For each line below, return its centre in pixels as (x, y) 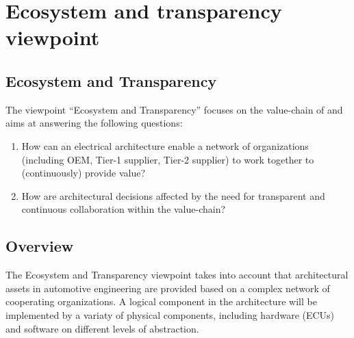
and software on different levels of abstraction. (102, 328)
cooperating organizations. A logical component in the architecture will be (161, 301)
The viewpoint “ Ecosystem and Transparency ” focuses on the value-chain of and (174, 109)
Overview (40, 246)
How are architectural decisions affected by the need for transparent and (173, 195)
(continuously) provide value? (83, 173)
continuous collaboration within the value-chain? (124, 209)
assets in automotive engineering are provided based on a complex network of (168, 288)
